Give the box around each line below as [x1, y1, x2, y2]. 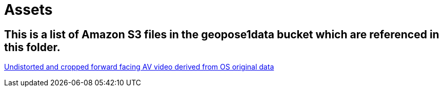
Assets [4, 1, 53, 18]
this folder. [4, 40, 61, 54]
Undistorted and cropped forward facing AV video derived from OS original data [4, 62, 274, 72]
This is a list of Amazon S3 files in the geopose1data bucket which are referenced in [4, 28, 439, 41]
